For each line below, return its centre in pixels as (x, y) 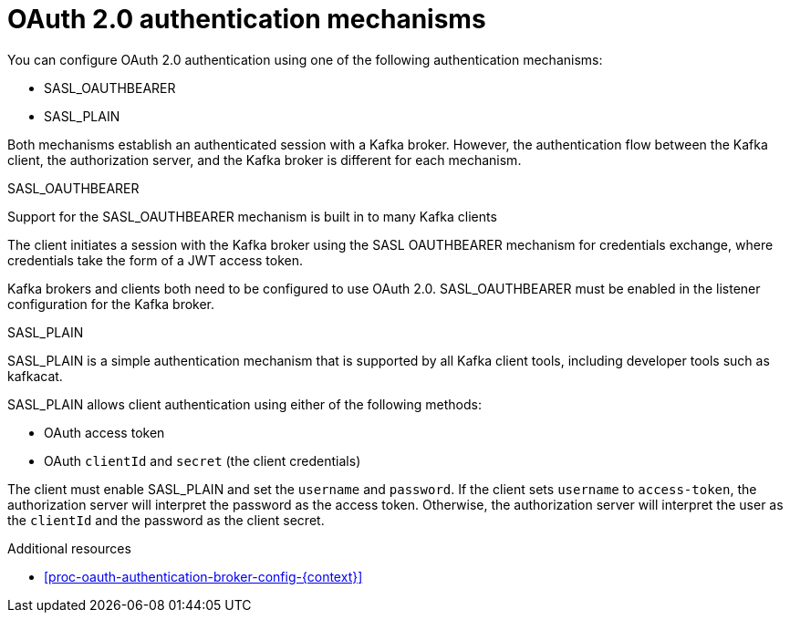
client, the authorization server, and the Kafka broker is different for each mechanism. (265, 160)
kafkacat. (35, 376)
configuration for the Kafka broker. (111, 304)
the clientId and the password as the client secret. (166, 520)
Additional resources (69, 548)
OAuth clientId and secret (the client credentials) (203, 460)
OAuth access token (104, 432)
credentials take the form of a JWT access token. (156, 260)
